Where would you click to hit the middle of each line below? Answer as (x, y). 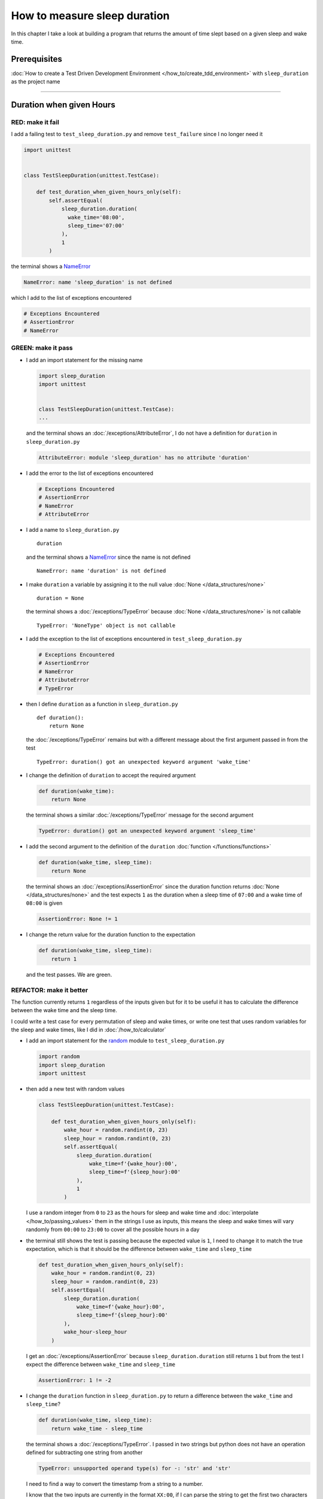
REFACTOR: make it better (50, 990)
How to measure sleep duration (90, 16)
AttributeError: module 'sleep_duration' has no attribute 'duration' (144, 457)
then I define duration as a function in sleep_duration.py (102, 704)
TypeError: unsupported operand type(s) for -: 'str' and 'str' (135, 1468)
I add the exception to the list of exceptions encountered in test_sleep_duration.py (134, 639)
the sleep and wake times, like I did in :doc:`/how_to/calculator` (89, 1030)
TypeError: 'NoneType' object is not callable (106, 625)
